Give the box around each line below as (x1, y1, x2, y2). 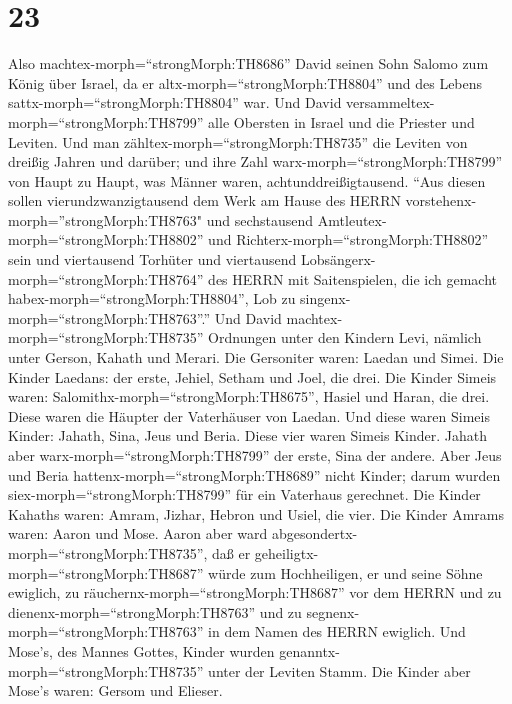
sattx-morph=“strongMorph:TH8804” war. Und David (8, 92, 342, 113)
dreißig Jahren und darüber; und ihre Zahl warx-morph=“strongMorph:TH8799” (8, 151, 503, 172)
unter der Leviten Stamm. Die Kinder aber (208, 660, 471, 681)
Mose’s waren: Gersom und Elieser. (8, 680, 223, 701)
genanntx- (279, 640, 340, 661)
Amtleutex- (317, 209, 387, 230)
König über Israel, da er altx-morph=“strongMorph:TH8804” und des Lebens (8, 72, 483, 93)
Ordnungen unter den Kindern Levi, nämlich (208, 327, 482, 348)
